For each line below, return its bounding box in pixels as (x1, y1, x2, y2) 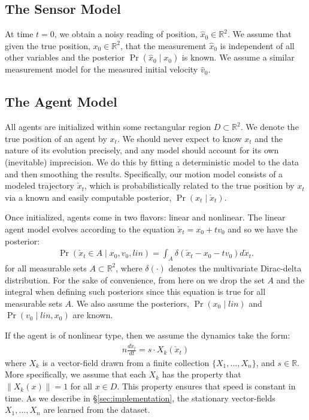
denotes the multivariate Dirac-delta (168, 261, 302, 274)
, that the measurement (120, 39, 207, 52)
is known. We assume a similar (181, 51, 295, 64)
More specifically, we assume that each (5, 368, 146, 380)
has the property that (162, 368, 241, 380)
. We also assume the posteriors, (71, 297, 189, 309)
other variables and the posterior (5, 51, 125, 64)
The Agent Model (5, 92, 117, 111)
